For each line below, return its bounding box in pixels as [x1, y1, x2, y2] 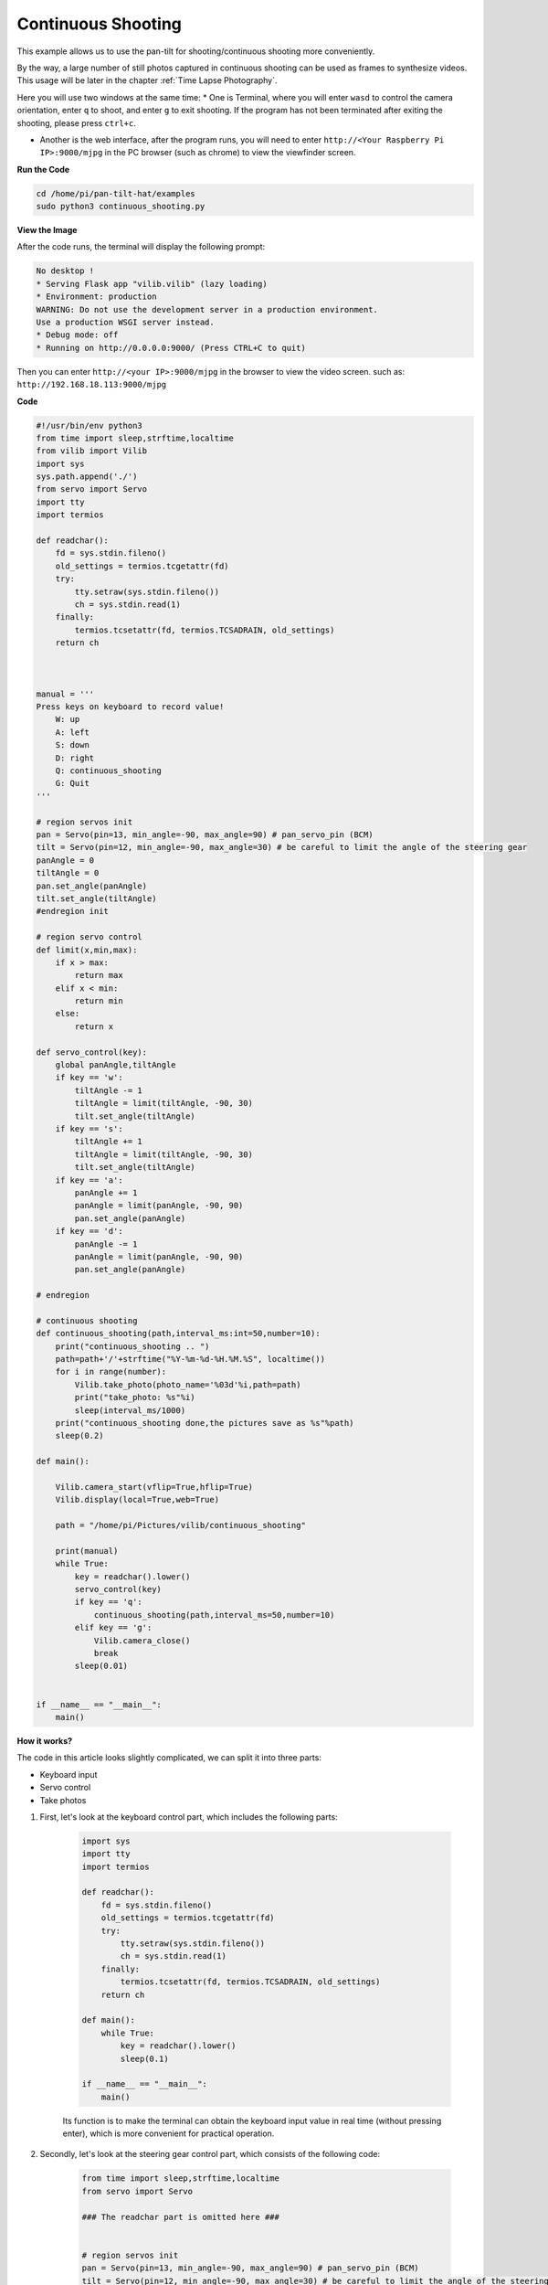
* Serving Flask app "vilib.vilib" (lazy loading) [36, 279, 269, 289]
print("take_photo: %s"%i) [74, 1392, 195, 1403]
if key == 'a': [55, 1174, 123, 1185]
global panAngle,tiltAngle [55, 1060, 177, 1070]
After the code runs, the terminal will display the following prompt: [16, 241, 266, 252]
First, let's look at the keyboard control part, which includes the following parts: [39, 1811, 338, 1823]
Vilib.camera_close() [93, 1635, 191, 1645]
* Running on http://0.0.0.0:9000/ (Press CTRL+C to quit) [36, 343, 306, 353]
